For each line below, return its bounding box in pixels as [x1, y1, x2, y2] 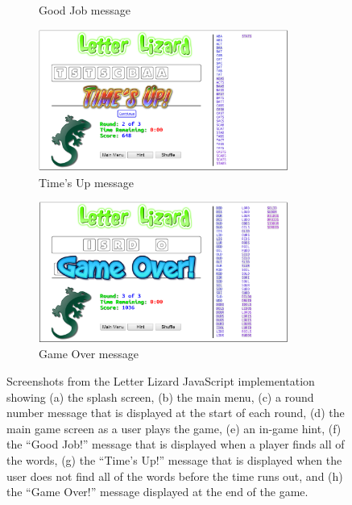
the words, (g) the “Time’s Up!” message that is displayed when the [6, 452, 342, 469]
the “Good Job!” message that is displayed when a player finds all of [6, 436, 345, 453]
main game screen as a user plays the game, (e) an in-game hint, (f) [6, 419, 342, 436]
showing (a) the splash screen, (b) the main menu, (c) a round [6, 388, 314, 405]
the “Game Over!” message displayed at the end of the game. [6, 483, 309, 500]
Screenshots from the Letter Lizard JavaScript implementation [6, 373, 315, 390]
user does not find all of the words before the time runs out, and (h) [6, 467, 343, 484]
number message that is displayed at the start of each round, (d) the [6, 404, 345, 421]
